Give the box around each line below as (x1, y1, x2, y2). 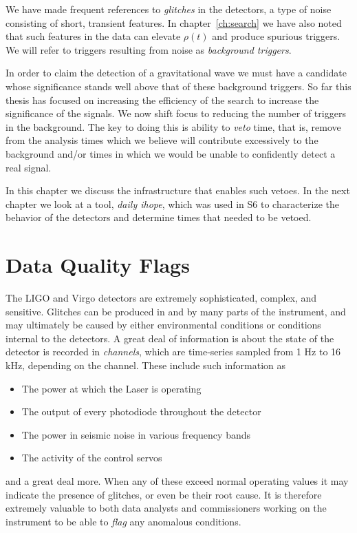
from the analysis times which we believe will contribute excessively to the (6, 133, 318, 147)
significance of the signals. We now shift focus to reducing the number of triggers (6, 106, 346, 121)
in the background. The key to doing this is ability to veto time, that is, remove (6, 119, 341, 134)
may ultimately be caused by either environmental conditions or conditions (6, 317, 321, 332)
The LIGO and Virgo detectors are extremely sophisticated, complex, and (6, 291, 317, 305)
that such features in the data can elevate (6, 29, 181, 43)
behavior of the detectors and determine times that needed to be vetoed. (6, 210, 312, 224)
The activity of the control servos (21, 450, 162, 465)
